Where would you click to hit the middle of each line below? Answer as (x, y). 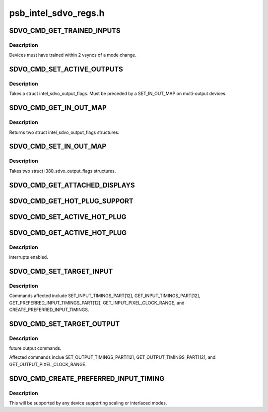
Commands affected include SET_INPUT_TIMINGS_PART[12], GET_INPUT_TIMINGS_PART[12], (105, 296)
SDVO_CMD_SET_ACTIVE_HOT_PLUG (68, 217)
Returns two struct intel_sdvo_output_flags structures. (64, 132)
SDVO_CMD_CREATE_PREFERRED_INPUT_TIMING (87, 378)
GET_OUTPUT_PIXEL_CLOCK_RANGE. (48, 364)
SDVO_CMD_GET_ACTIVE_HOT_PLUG (68, 233)
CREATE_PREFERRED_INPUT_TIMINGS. (49, 309)
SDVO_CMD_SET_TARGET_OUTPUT (65, 324)
